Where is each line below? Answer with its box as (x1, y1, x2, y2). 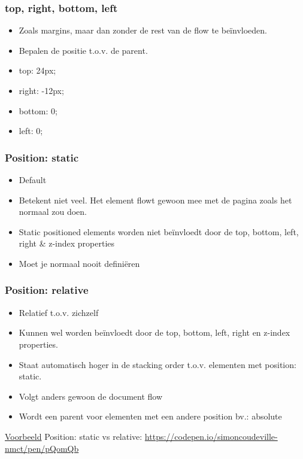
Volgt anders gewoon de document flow (19, 390, 163, 402)
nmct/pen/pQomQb (5, 442, 79, 454)
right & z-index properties (19, 237, 115, 250)
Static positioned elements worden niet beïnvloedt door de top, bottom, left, (19, 225, 299, 238)
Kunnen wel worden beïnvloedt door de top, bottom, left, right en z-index (19, 326, 290, 339)
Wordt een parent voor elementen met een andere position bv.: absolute (19, 410, 282, 422)
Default (19, 174, 47, 186)
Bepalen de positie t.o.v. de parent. (19, 44, 148, 56)
